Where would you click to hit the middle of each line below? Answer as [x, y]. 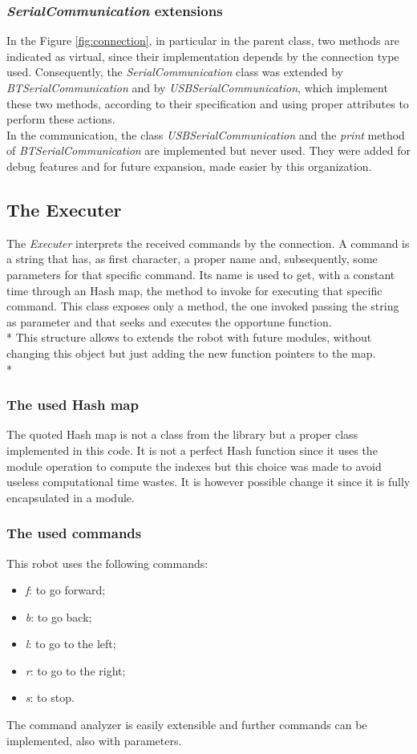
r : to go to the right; [75, 670]
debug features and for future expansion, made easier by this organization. [189, 166]
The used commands [74, 533]
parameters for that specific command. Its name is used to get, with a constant [201, 274]
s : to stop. [50, 697]
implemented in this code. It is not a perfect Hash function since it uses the [192, 450]
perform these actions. [61, 119]
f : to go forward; [65, 590]
